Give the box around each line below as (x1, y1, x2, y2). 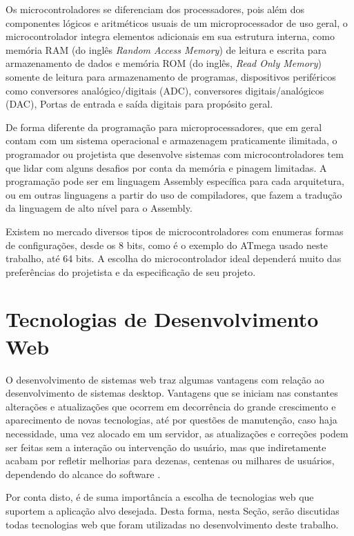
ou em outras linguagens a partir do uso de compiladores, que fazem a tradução (6, 187, 342, 201)
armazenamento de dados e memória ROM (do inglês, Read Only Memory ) (6, 56, 322, 70)
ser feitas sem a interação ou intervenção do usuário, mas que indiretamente (6, 439, 326, 454)
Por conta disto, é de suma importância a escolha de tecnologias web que (6, 490, 314, 504)
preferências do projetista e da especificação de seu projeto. (6, 264, 256, 279)
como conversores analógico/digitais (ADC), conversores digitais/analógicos (6, 83, 324, 97)
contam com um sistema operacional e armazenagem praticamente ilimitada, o (6, 133, 337, 148)
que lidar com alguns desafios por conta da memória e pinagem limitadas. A (6, 160, 327, 175)
